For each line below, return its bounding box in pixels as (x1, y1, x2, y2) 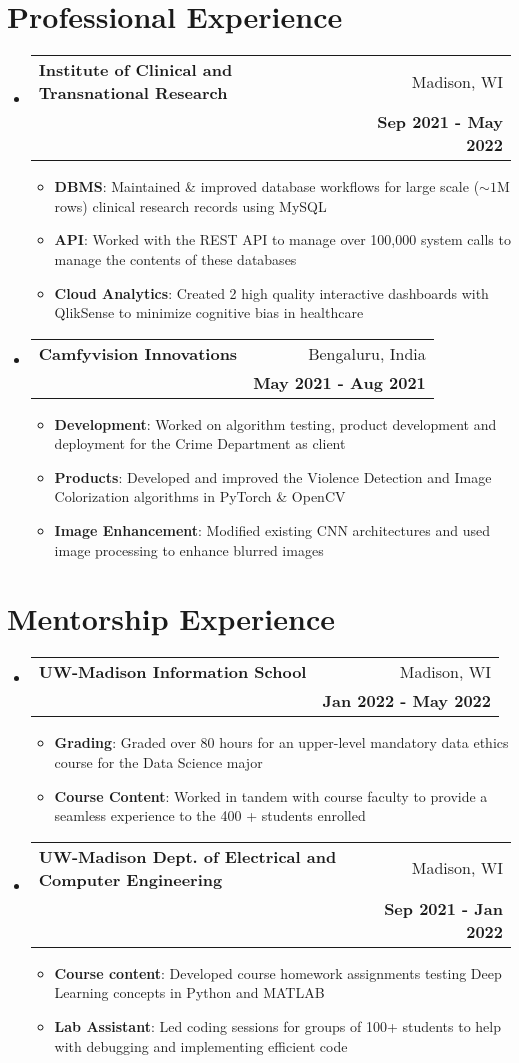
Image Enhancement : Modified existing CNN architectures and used (54, 520, 491, 541)
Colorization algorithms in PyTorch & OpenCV (54, 486, 346, 507)
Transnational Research (38, 81, 228, 105)
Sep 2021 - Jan (384, 896, 503, 920)
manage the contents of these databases (54, 248, 297, 269)
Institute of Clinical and (38, 58, 233, 82)
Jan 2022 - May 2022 (322, 689, 492, 713)
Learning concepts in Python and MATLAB (54, 982, 325, 1003)
